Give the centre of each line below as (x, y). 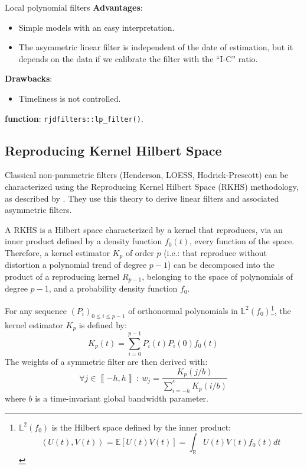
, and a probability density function (113, 288)
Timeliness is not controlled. (70, 98)
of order (140, 252)
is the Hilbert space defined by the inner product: (141, 427)
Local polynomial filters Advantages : (74, 7)
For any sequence (36, 310)
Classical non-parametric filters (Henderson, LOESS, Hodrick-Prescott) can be (147, 175)
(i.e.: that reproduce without (215, 252)
